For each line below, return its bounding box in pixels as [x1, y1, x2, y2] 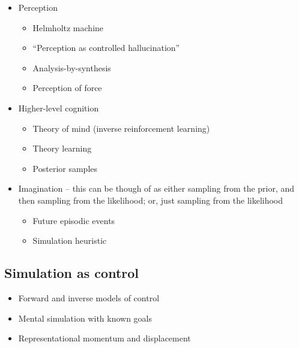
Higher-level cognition [18, 101, 99, 114]
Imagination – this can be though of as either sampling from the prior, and [18, 182, 295, 195]
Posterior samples [32, 162, 98, 174]
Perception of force [32, 81, 102, 94]
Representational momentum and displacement [18, 332, 191, 344]
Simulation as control [4, 264, 139, 282]
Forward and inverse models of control [18, 291, 160, 304]
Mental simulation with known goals [18, 311, 153, 324]
